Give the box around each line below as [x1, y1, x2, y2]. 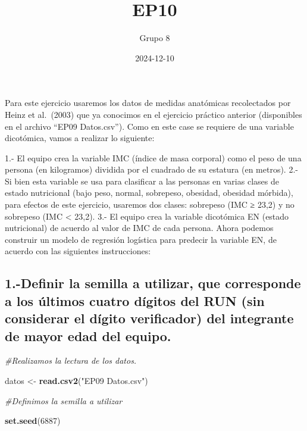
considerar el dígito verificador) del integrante [5, 309, 294, 327]
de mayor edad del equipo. [5, 326, 171, 345]
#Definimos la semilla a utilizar [5, 394, 123, 407]
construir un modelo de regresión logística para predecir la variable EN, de [5, 233, 277, 245]
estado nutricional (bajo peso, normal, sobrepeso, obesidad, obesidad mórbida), [5, 186, 293, 199]
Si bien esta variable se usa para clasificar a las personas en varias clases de [5, 174, 279, 187]
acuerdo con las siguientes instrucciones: [5, 245, 151, 257]
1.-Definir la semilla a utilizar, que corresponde [5, 274, 301, 292]
